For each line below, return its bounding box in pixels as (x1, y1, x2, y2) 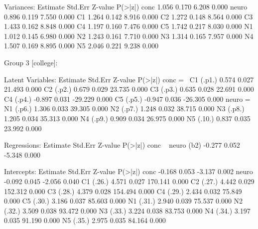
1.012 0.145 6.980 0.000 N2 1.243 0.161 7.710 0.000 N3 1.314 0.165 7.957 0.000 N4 (4, 30, 254, 41)
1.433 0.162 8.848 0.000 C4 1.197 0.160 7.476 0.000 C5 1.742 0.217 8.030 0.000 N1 (4, 21, 253, 31)
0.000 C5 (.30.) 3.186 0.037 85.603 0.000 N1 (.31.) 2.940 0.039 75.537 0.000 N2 (4, 196, 243, 206)
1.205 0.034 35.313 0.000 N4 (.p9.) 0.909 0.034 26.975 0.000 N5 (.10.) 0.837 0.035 (4, 113, 251, 123)
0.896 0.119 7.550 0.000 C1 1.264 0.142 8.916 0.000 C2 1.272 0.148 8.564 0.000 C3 (4, 11, 253, 21)
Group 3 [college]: (4, 57, 58, 67)
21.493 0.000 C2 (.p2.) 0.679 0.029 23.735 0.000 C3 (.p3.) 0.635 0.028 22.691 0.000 (4, 84, 254, 94)
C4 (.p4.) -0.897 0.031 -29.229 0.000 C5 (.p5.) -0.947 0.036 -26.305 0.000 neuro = (4, 93, 251, 104)
